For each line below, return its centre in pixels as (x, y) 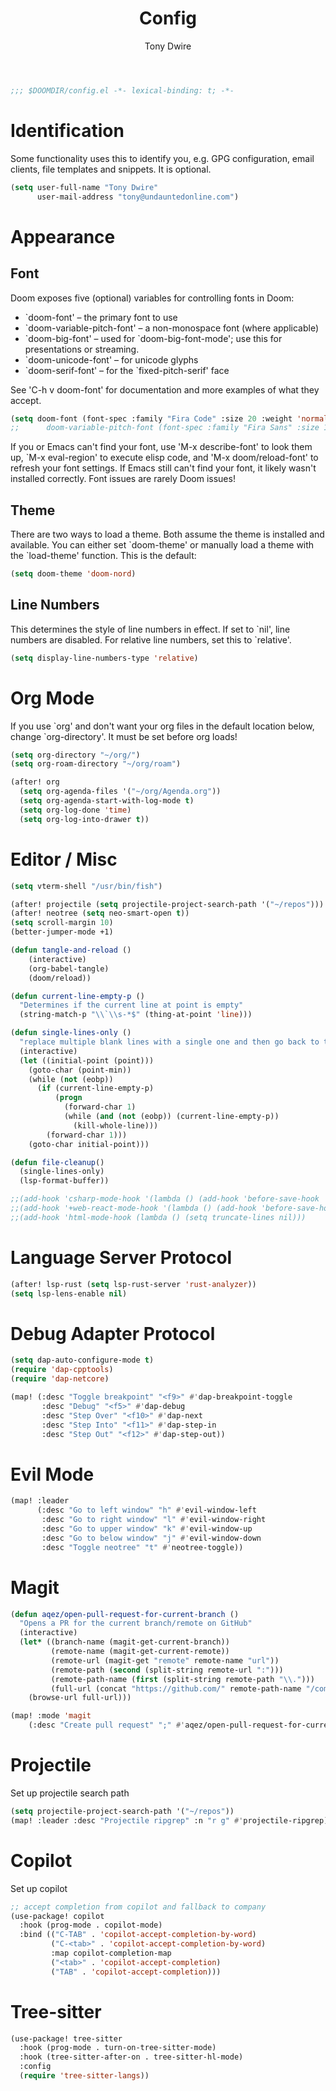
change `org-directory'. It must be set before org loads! (124, 736)
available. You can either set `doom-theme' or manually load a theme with (162, 545)
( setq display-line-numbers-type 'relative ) (104, 658)
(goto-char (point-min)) (80, 1070)
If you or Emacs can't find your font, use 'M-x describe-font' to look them (161, 447)
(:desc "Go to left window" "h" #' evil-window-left (146, 1510)
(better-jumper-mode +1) (62, 932)
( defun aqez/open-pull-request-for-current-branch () (125, 1614)
